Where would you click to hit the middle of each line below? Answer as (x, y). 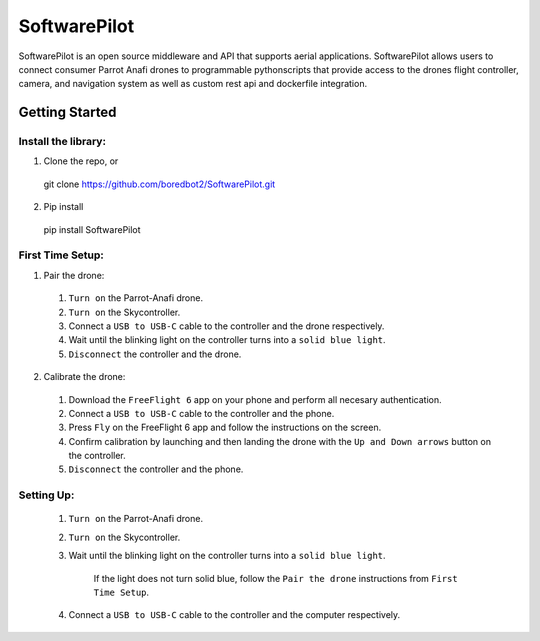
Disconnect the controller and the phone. (156, 469)
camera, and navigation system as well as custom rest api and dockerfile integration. (193, 84)
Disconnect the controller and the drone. (155, 354)
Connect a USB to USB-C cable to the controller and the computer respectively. (234, 615)
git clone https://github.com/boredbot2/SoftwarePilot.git (159, 184)
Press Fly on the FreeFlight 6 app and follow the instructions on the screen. (225, 427)
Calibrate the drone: (84, 377)
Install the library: (62, 142)
